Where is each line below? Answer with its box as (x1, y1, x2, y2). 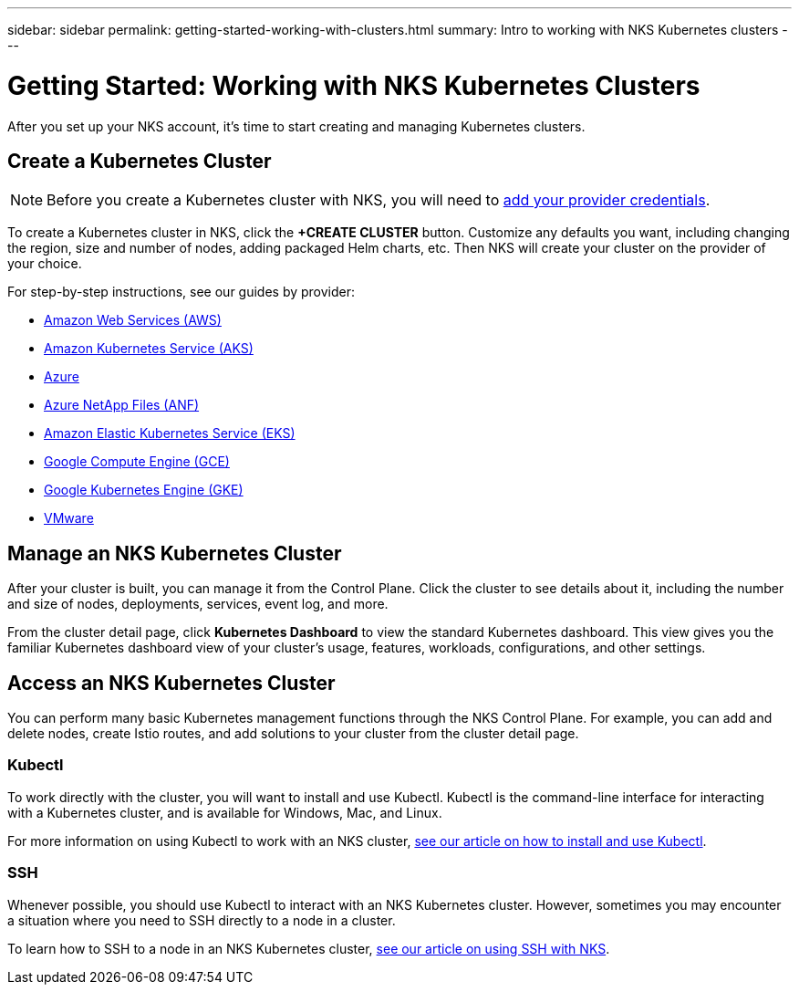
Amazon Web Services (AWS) (44, 312, 222, 329)
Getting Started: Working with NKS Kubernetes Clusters (7, 69, 700, 101)
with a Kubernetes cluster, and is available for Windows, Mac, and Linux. (7, 804, 442, 820)
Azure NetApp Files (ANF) (44, 397, 200, 413)
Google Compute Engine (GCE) (44, 454, 230, 470)
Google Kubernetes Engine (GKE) (44, 482, 244, 498)
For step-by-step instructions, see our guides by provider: (7, 284, 356, 300)
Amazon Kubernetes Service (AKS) (44, 340, 254, 357)
